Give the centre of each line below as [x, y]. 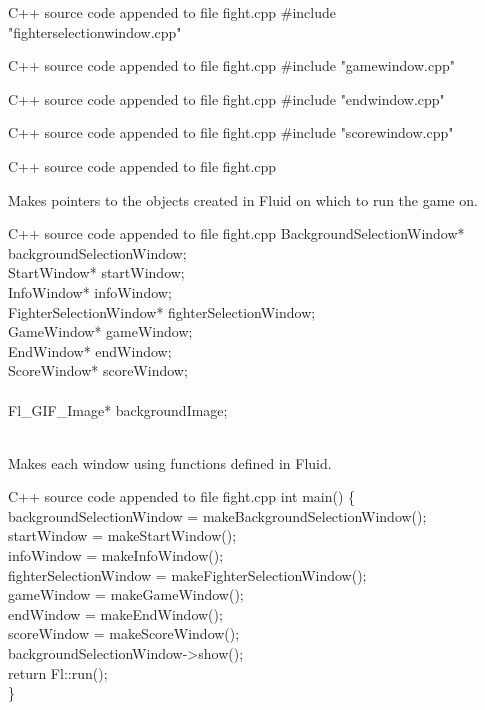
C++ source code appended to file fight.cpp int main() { [182, 496]
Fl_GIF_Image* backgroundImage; [118, 409]
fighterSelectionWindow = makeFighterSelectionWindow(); [187, 574]
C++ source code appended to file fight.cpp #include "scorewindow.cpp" [231, 132]
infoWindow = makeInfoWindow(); [116, 555]
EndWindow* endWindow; [90, 350]
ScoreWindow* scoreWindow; [98, 370]
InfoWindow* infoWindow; [90, 291]
